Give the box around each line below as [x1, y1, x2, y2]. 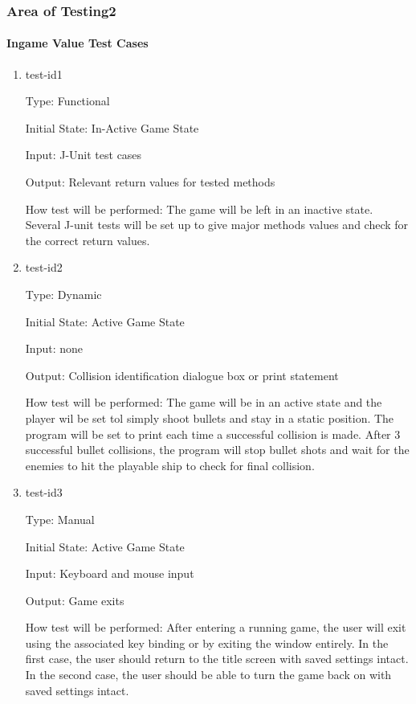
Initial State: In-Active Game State [25, 119, 199, 136]
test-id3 [25, 484, 63, 501]
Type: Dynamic [25, 285, 102, 302]
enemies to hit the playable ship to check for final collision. [25, 456, 315, 473]
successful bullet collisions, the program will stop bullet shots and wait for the [25, 441, 410, 458]
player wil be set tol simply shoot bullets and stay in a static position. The [25, 409, 394, 426]
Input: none [25, 340, 83, 357]
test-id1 [25, 65, 63, 82]
